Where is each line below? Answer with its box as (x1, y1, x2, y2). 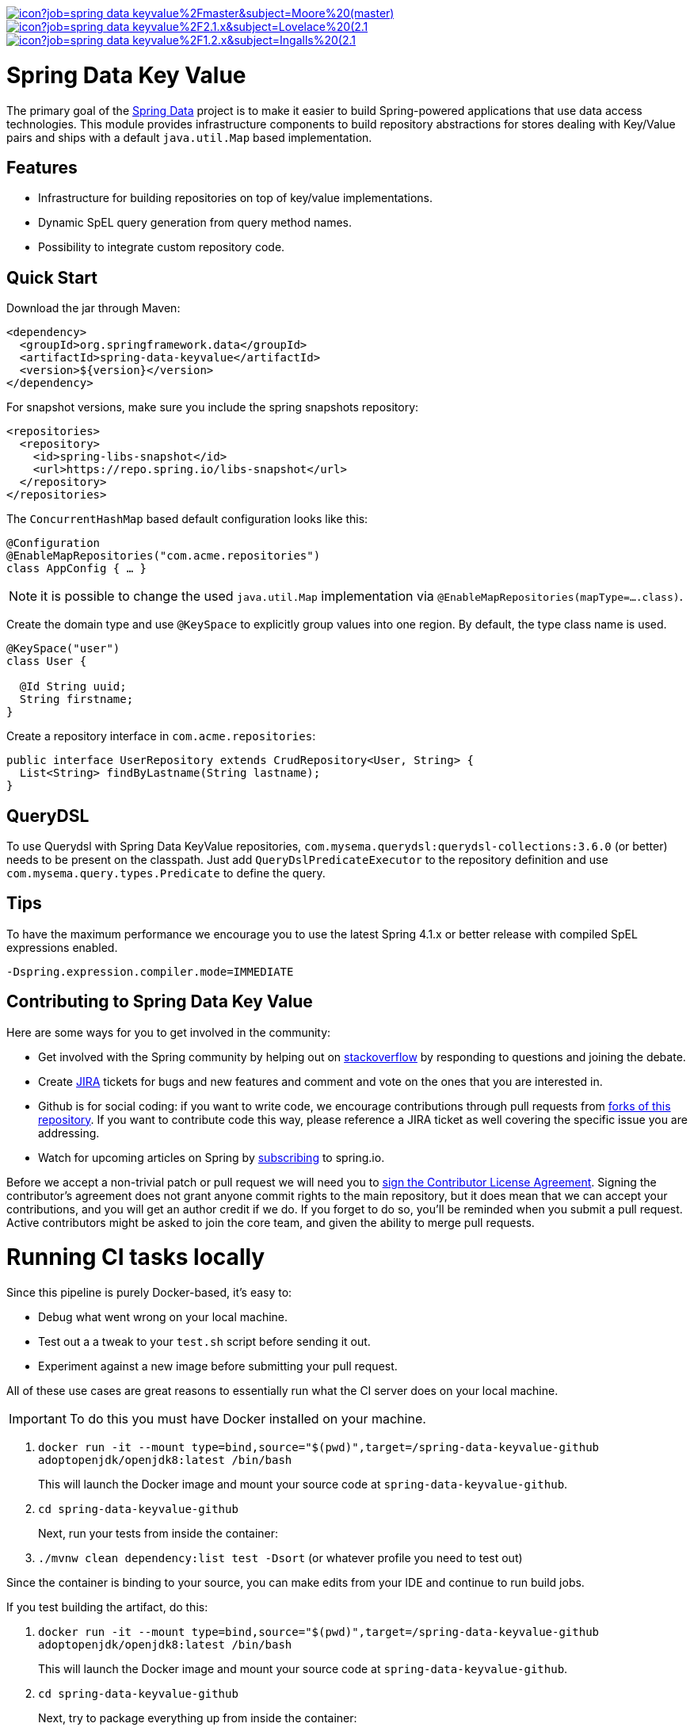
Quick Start (6, 267, 97, 288)
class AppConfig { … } (6, 562, 147, 575)
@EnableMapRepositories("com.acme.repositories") (6, 549, 321, 563)
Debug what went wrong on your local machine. (38, 1310, 288, 1324)
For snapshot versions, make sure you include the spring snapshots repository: (6, 400, 419, 415)
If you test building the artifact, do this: (6, 1600, 208, 1614)
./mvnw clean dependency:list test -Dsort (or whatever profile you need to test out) (38, 1551, 523, 1565)
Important (9, 1411, 67, 1427)
